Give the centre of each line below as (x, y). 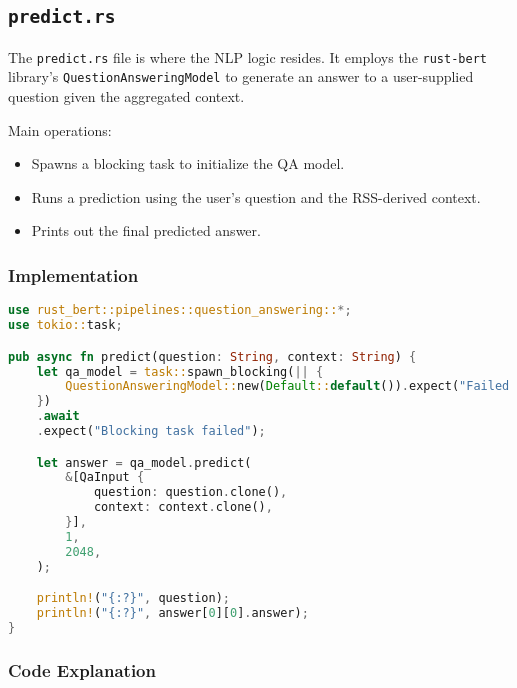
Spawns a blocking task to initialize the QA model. (188, 163)
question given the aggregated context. (126, 96)
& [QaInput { (105, 477)
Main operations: (60, 129)
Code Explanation (82, 669)
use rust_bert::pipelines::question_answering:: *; (180, 310)
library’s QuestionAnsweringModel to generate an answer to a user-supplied (241, 76)
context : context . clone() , (183, 507)
